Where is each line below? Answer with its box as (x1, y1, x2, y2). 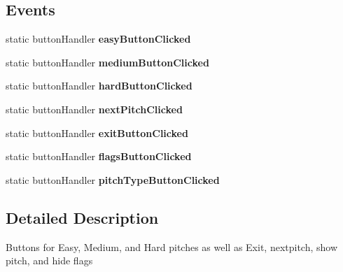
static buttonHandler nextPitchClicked (6, 101, 183, 116)
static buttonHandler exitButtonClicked (6, 125, 188, 140)
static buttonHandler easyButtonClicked (6, 31, 191, 46)
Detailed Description (6, 206, 159, 228)
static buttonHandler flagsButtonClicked (6, 149, 192, 164)
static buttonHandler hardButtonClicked (6, 78, 192, 93)
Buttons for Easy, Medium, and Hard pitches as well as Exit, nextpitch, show (6, 239, 338, 254)
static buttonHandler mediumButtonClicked (6, 55, 209, 69)
